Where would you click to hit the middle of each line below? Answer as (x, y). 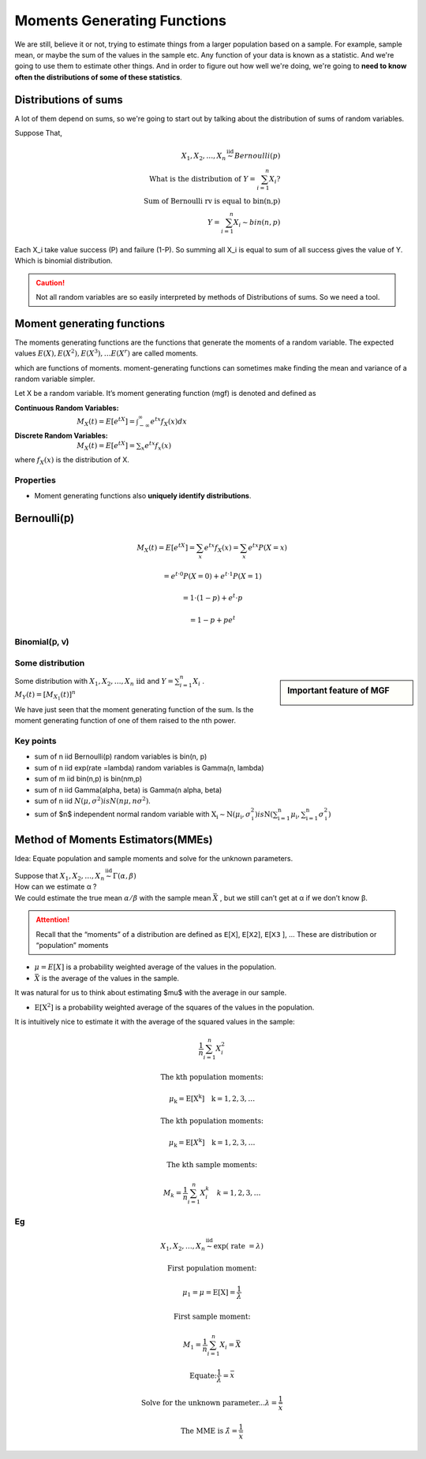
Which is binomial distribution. (64, 261)
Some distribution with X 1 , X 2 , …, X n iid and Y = (94, 682)
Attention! (53, 920)
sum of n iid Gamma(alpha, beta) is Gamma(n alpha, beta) (128, 789)
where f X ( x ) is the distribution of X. (72, 460)
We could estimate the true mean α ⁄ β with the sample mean (113, 897)
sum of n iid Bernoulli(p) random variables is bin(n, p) (121, 756)
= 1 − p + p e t (213, 619)
